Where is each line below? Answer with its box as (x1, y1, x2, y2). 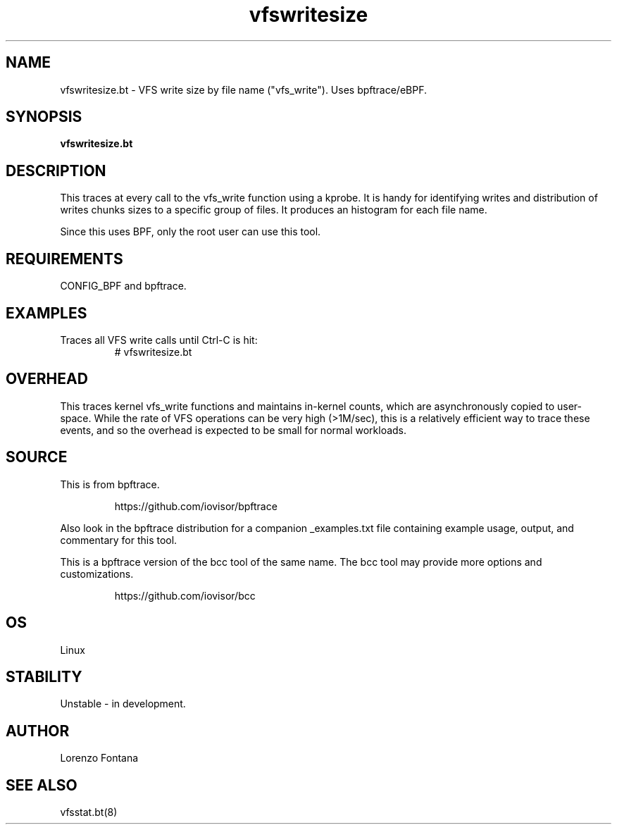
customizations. (60, 567, 134, 580)
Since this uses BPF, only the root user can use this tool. (60, 225, 321, 238)
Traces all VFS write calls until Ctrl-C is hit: (60, 333, 258, 346)
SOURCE (6, 448, 68, 466)
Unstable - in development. (60, 698, 186, 710)
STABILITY (6, 667, 82, 686)
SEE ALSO (6, 776, 77, 794)
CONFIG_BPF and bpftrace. (60, 280, 187, 292)
